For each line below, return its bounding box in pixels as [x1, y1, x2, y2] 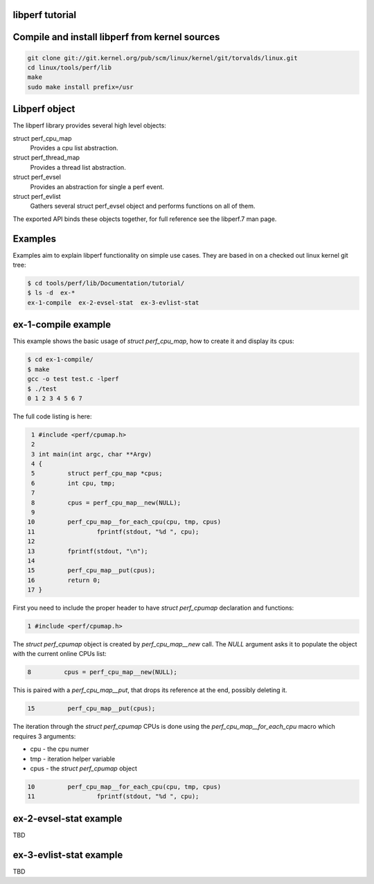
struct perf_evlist [12, 193, 62, 201]
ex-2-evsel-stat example [12, 813, 123, 824]
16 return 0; [27, 576, 101, 584]
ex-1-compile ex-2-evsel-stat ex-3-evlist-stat [27, 299, 199, 306]
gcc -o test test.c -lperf [27, 375, 119, 383]
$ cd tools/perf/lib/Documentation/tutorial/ [27, 279, 185, 288]
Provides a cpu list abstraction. [30, 144, 118, 152]
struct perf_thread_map [12, 153, 80, 162]
